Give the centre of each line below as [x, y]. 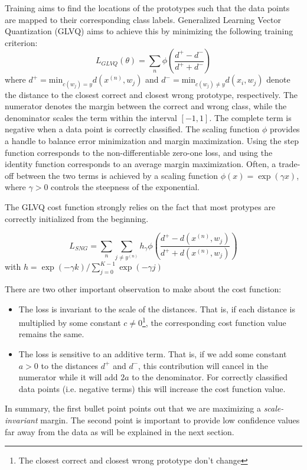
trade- [289, 164]
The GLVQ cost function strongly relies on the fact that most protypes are [140, 206]
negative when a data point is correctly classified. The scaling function [132, 129]
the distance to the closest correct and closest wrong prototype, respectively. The [151, 94]
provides [285, 129]
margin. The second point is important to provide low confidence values [170, 420]
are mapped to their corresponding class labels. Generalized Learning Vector [143, 19]
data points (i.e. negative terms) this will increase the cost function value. [152, 388]
